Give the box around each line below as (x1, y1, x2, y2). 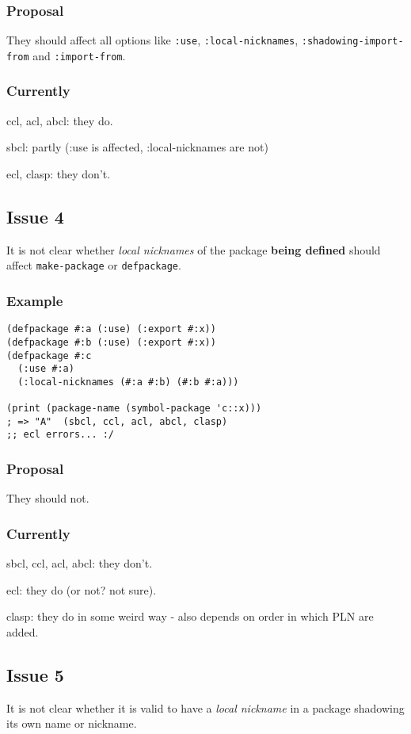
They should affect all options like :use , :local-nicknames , (6, 32, 299, 48)
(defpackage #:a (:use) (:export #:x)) (6, 323, 216, 335)
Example (6, 290, 63, 310)
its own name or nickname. (6, 715, 137, 732)
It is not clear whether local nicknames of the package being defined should (6, 241, 381, 258)
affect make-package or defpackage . (6, 257, 181, 273)
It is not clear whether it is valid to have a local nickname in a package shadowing (6, 699, 405, 716)
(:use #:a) (17, 363, 74, 375)
